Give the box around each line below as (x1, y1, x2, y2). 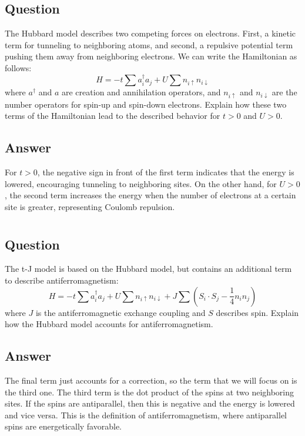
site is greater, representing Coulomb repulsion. (5, 200, 175, 212)
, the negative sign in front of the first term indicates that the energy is (37, 165, 294, 178)
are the (272, 86, 297, 98)
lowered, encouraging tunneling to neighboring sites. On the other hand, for (5, 177, 277, 189)
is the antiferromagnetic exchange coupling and (35, 306, 206, 318)
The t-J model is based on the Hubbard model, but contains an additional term (5, 262, 292, 275)
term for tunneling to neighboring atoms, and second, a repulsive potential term (5, 38, 293, 51)
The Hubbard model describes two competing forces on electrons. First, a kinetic (5, 27, 296, 39)
